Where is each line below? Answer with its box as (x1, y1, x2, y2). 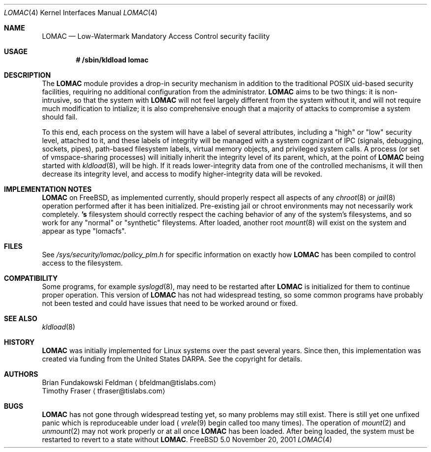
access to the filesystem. (42, 259, 123, 267)
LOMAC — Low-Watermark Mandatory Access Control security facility (42, 32, 270, 40)
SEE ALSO (4, 314, 37, 323)
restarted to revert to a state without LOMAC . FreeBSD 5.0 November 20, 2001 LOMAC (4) (42, 435, 332, 444)
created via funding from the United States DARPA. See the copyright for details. (42, 355, 303, 363)
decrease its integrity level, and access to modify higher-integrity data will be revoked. (42, 170, 322, 178)
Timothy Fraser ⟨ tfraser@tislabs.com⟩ (42, 387, 165, 395)
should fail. (42, 113, 78, 121)
